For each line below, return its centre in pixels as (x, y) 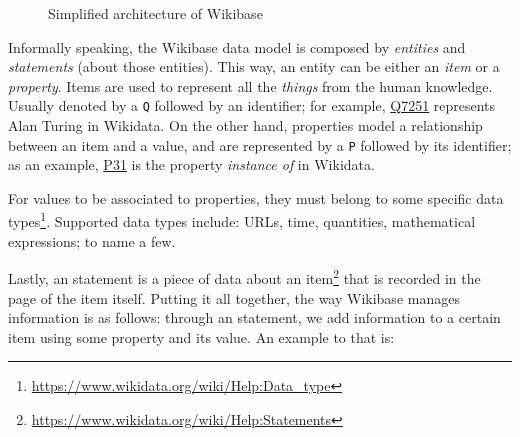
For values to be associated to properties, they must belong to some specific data (256, 197)
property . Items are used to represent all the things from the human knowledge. (250, 85)
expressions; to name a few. (92, 240)
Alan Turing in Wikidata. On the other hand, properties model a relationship (245, 125)
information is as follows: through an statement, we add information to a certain (254, 317)
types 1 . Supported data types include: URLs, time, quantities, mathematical (242, 220)
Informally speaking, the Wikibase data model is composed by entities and (237, 46)
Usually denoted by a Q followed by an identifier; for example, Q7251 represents (252, 105)
